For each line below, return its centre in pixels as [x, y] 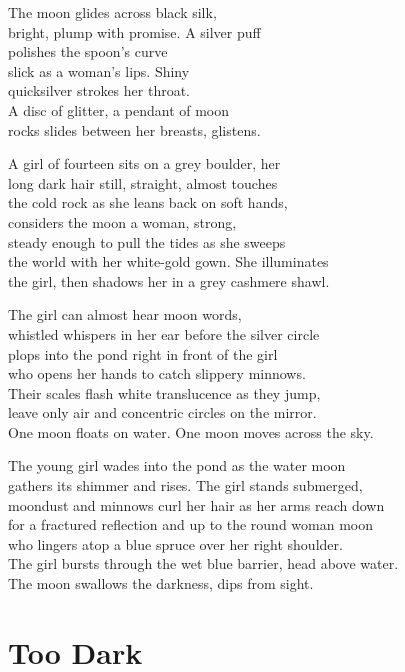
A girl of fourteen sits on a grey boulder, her [144, 163]
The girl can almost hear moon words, [125, 314]
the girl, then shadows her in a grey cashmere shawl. [169, 280]
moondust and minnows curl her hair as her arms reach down [196, 504]
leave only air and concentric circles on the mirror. [162, 412]
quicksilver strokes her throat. [99, 90]
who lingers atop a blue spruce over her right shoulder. [175, 543]
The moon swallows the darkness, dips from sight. [161, 583]
